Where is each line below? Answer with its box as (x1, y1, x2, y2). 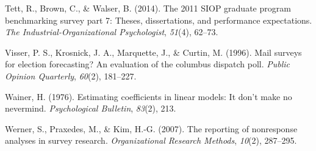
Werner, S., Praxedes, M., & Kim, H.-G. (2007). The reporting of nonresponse (5, 122, 298, 135)
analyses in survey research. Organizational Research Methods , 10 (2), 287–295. (5, 134, 297, 147)
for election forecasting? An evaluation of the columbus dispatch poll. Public (5, 58, 290, 70)
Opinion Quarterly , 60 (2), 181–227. (5, 69, 137, 82)
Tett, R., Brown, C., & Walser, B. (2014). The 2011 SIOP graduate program (5, 2, 291, 14)
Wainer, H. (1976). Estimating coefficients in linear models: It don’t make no (5, 90, 292, 102)
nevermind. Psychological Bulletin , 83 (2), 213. (5, 102, 176, 115)
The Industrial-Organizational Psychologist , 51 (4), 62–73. (5, 25, 218, 38)
